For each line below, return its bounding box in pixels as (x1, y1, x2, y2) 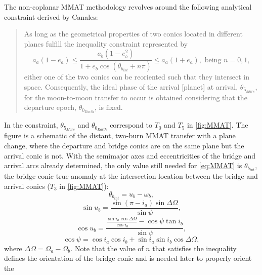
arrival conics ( (4, 180, 50, 191)
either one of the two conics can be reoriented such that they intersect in (24, 71, 250, 82)
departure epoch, (24, 102, 76, 112)
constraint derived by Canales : (4, 11, 98, 22)
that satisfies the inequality (152, 243, 237, 253)
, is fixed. (95, 102, 123, 112)
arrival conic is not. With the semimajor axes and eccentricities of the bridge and (4, 150, 256, 161)
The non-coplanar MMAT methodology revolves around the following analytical (4, 2, 252, 12)
